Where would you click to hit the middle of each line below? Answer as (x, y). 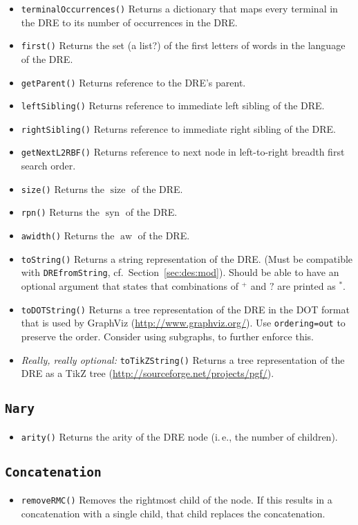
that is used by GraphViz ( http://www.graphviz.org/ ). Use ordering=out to (183, 323)
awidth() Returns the (68, 236)
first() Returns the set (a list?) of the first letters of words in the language (183, 45)
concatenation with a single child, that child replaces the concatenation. (173, 513)
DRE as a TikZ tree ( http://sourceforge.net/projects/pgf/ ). (148, 373)
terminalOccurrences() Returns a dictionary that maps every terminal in (179, 8)
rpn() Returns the (60, 212)
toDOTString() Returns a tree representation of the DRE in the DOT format (185, 309)
